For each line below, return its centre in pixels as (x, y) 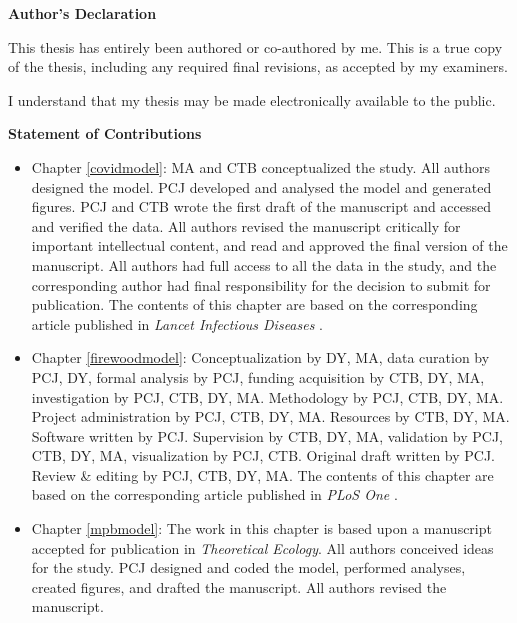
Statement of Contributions (105, 133)
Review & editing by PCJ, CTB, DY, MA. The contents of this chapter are (262, 474)
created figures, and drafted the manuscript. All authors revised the (239, 586)
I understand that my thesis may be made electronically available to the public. (252, 99)
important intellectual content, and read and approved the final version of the (269, 245)
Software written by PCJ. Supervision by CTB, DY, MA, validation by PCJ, (267, 435)
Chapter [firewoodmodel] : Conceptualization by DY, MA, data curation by (260, 357)
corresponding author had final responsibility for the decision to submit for (261, 284)
